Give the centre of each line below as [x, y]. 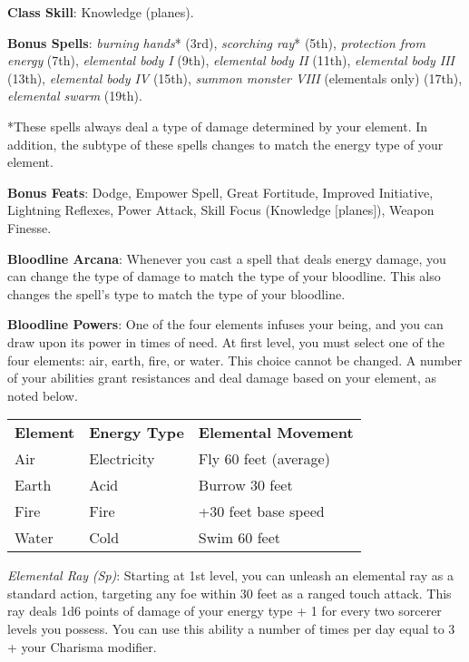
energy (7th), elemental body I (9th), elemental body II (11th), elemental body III [231, 60]
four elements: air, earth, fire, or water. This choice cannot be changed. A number [235, 360]
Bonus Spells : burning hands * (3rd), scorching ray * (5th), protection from [216, 42]
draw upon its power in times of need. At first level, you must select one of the [226, 341]
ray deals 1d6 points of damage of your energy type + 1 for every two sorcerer [225, 611]
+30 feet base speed [261, 511]
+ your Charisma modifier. [82, 646]
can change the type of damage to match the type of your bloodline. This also [224, 276]
